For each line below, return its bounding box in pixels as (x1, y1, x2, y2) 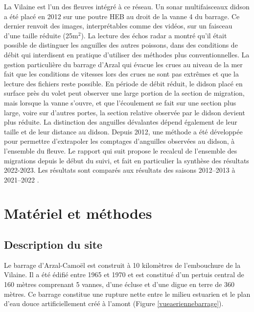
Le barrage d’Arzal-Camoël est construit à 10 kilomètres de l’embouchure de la (4, 260, 241, 270)
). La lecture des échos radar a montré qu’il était (81, 30, 227, 40)
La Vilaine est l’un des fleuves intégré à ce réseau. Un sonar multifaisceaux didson (4, 1, 250, 11)
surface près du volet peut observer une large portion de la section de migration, (4, 88, 245, 98)
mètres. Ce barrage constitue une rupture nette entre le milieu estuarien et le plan (4, 288, 251, 299)
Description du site (4, 237, 103, 252)
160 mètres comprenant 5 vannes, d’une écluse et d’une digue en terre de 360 (4, 279, 234, 289)
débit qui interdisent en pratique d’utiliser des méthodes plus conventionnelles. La (4, 49, 250, 59)
